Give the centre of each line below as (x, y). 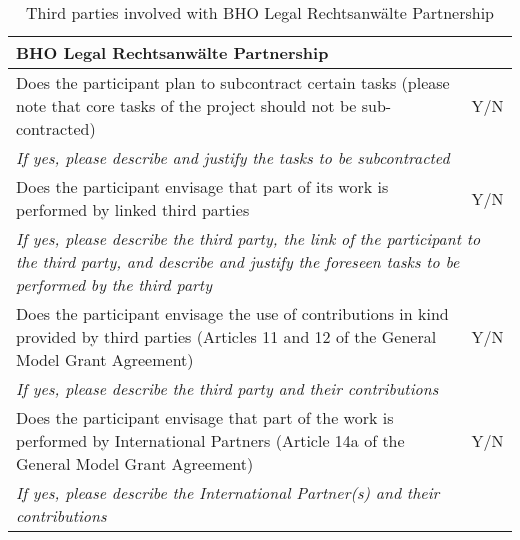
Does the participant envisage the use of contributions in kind (232, 313)
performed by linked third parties (133, 209)
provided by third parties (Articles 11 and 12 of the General (226, 336)
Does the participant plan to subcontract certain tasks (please (233, 82)
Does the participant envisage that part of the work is (205, 417)
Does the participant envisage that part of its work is (202, 186)
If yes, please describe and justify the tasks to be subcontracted (233, 157)
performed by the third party (114, 284)
